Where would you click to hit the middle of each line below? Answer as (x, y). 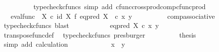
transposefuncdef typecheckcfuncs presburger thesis (100, 34)
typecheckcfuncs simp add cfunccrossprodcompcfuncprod (119, 6)
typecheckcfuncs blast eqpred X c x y (81, 25)
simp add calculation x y (64, 44)
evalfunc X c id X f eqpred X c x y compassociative (113, 16)
